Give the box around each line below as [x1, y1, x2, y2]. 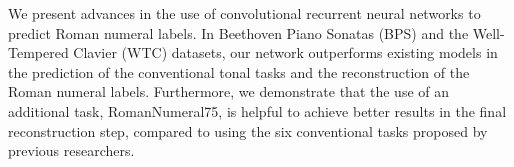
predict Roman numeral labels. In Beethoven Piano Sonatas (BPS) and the [8, 22, 469, 43]
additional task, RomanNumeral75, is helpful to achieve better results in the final [8, 100, 507, 121]
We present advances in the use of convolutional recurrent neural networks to [8, 3, 481, 23]
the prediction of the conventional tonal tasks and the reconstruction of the [8, 61, 470, 82]
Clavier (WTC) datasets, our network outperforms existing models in [73, 42, 498, 63]
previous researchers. [8, 140, 135, 161]
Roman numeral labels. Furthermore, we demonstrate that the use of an [8, 81, 450, 102]
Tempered [8, 42, 69, 63]
